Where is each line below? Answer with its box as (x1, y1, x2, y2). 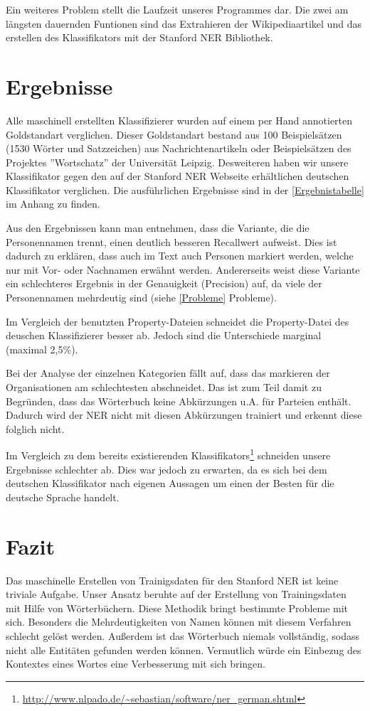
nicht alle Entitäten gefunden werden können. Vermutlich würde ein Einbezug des (6, 642, 361, 657)
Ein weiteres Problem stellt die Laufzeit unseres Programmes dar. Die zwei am (6, 2, 349, 16)
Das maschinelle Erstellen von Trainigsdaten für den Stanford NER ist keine (6, 572, 339, 587)
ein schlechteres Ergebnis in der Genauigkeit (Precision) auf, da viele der (6, 276, 322, 291)
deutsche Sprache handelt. (6, 489, 120, 504)
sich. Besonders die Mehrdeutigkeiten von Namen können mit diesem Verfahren (6, 614, 351, 629)
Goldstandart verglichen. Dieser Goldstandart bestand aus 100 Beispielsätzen (6, 127, 342, 141)
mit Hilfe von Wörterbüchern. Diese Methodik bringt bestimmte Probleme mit (6, 600, 349, 615)
